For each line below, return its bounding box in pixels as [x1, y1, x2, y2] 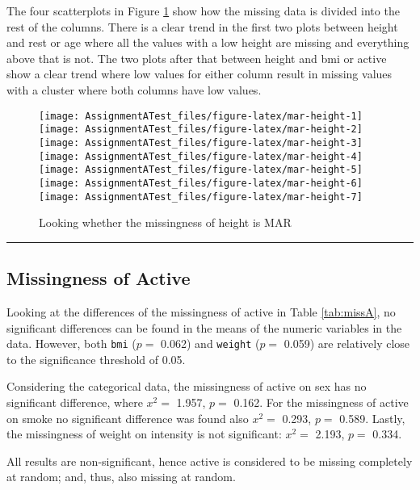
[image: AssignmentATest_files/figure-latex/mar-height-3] [39, 136, 363, 149]
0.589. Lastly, [339, 409, 405, 426]
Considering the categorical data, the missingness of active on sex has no [6, 378, 367, 395]
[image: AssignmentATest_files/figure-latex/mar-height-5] [39, 164, 363, 176]
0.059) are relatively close [283, 335, 410, 352]
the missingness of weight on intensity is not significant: [6, 425, 282, 442]
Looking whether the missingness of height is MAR [39, 214, 292, 231]
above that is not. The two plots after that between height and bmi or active [6, 49, 387, 66]
